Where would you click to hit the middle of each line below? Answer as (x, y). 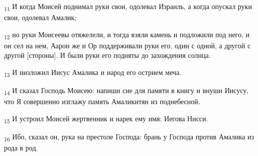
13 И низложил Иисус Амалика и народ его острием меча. (93, 73)
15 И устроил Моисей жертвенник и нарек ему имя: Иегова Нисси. (106, 119)
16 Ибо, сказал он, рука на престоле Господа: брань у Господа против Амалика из (129, 137)
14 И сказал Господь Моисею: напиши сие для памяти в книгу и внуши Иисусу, (126, 91)
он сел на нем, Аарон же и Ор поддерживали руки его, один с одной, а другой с (127, 45)
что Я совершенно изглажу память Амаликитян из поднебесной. (102, 101)
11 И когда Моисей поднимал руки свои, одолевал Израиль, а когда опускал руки (128, 7)
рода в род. (21, 148)
